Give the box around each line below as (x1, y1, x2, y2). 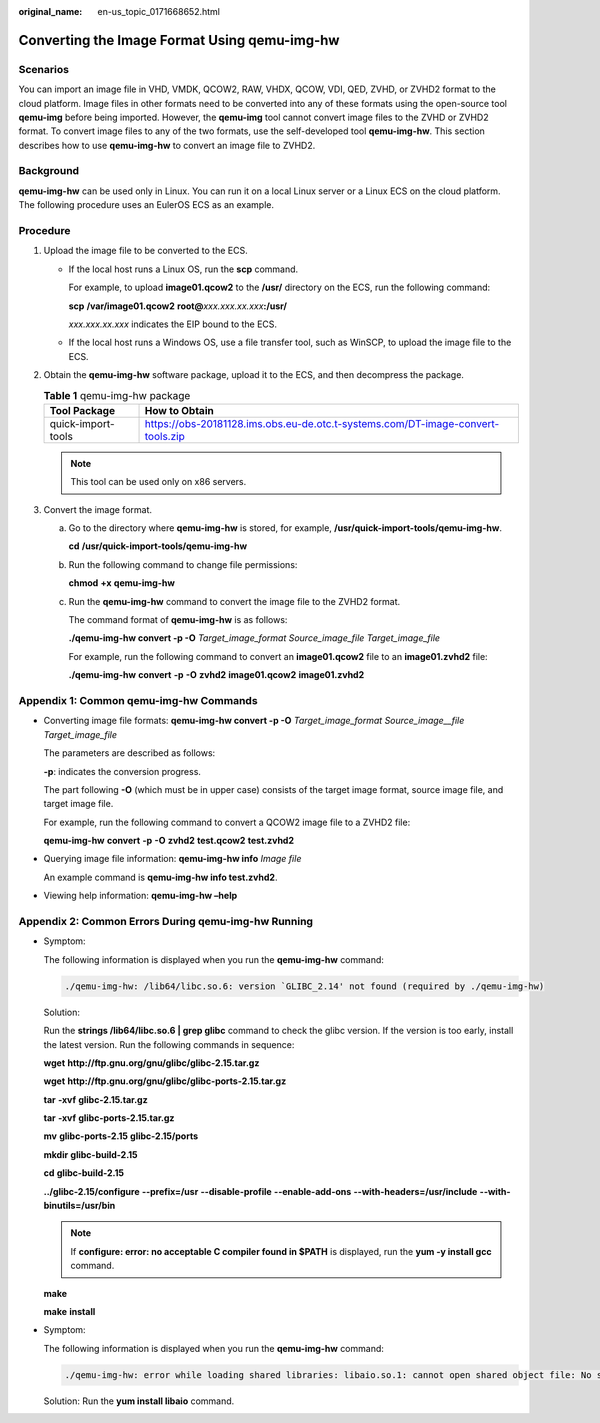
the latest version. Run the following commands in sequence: (43, 1038, 295, 1050)
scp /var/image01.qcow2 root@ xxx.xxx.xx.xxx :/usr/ (68, 300, 287, 312)
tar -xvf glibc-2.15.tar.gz (43, 1093, 149, 1105)
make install (43, 1305, 96, 1317)
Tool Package (49, 403, 115, 417)
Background (18, 164, 80, 178)
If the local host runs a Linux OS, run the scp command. (68, 263, 299, 275)
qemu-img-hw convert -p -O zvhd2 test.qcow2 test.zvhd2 (43, 835, 295, 847)
